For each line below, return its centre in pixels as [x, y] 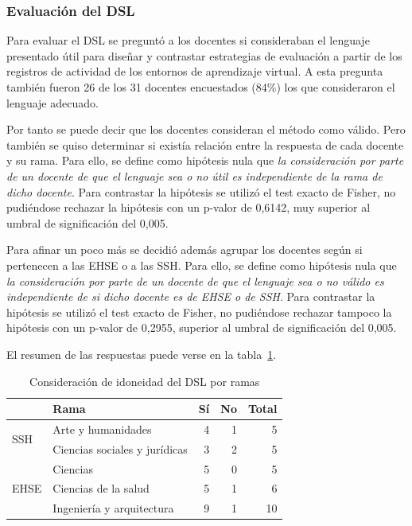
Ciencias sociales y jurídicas [120, 448]
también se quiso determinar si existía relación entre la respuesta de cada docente [205, 144]
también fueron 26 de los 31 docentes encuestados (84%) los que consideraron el [201, 87]
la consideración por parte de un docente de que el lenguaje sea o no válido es [195, 281]
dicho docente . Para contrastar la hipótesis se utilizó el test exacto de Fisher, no [201, 191]
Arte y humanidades [102, 429]
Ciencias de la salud [101, 488]
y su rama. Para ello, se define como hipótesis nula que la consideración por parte [205, 160]
